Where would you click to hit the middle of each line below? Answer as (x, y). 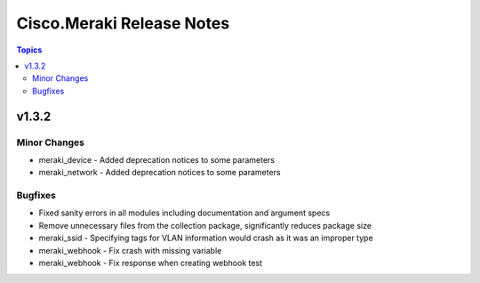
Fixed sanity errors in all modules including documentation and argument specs (184, 213)
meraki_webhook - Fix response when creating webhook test (150, 263)
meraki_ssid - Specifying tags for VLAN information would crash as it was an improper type (206, 238)
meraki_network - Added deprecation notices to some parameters (160, 173)
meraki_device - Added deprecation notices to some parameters (157, 159)
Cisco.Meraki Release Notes (123, 23)
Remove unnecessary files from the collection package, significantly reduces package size (205, 225)
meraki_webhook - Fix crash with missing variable (130, 250)
